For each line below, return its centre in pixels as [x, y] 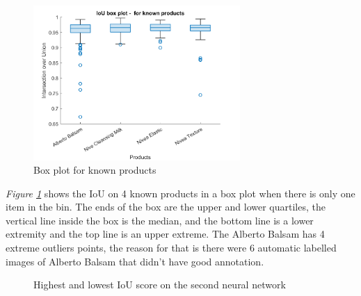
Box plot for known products [95, 170]
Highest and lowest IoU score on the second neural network [160, 285]
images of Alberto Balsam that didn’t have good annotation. [135, 261]
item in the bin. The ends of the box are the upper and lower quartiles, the [166, 207]
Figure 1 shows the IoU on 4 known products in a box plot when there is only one [180, 193]
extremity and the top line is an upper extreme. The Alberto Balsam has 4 [165, 234]
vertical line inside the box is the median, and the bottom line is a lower [160, 220]
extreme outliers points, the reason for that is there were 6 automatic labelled [171, 248]
